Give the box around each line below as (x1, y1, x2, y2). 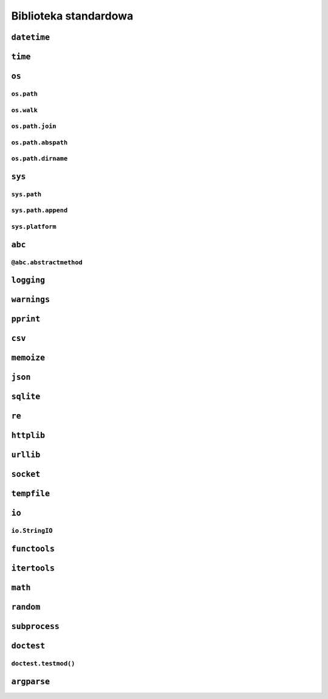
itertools (11, 563, 55, 573)
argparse (11, 676, 50, 686)
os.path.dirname (11, 155, 68, 163)
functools (11, 544, 55, 553)
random (11, 602, 41, 612)
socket (11, 469, 41, 479)
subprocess (11, 621, 60, 631)
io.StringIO (11, 527, 53, 535)
